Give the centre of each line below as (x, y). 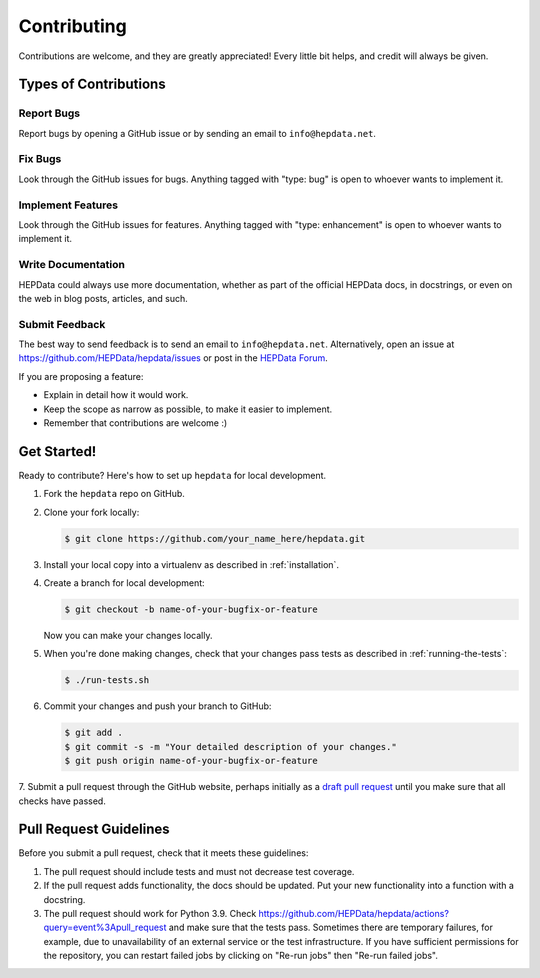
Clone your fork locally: (91, 512)
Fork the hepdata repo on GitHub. (114, 494)
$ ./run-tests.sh (107, 680)
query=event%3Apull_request (105, 927)
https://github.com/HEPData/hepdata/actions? (354, 913)
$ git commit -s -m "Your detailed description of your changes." (230, 746)
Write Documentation (71, 265)
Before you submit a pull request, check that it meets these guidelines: (163, 853)
